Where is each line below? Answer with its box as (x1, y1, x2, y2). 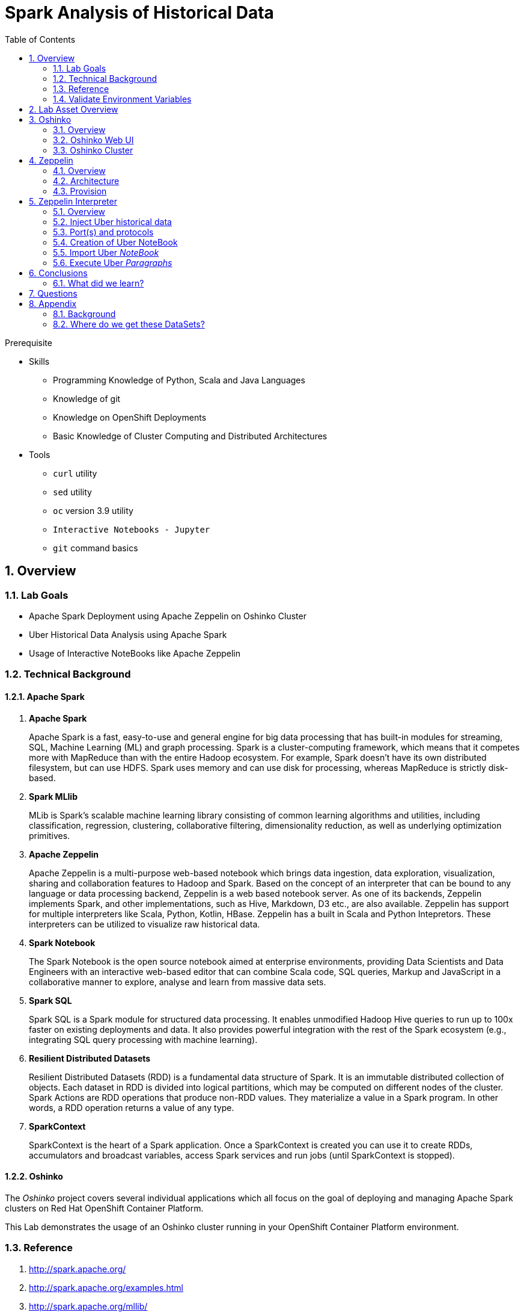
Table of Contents (5, 34, 76, 45)
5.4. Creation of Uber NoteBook (53, 237, 178, 247)
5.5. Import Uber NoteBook (53, 247, 159, 258)
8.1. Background (53, 308, 116, 319)
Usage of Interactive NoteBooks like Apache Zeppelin (29, 648, 240, 658)
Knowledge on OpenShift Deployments (53, 412, 207, 422)
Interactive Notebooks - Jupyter (53, 524, 210, 534)
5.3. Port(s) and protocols (53, 226, 154, 237)
